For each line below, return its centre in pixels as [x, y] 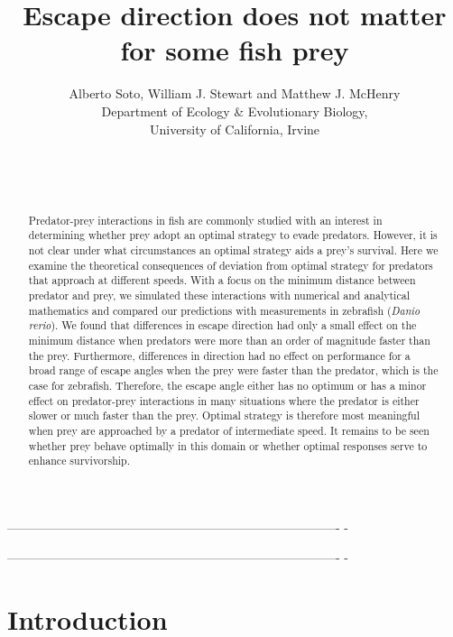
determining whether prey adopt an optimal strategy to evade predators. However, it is [233, 235]
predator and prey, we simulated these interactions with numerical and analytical [219, 295]
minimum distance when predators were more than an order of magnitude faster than [229, 340]
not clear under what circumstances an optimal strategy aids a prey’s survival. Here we [233, 249]
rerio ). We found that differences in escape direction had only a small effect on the [222, 325]
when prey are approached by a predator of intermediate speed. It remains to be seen [229, 430]
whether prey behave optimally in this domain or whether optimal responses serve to [228, 445]
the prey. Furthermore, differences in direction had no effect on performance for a [219, 355]
